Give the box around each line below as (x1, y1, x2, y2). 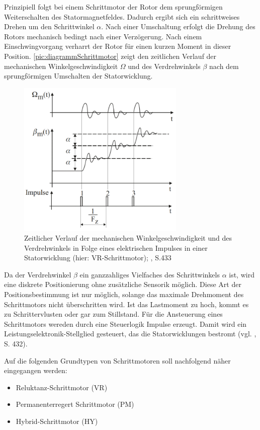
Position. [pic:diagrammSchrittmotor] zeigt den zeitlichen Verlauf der (4, 50, 217, 61)
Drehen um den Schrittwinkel (4, 21, 95, 32)
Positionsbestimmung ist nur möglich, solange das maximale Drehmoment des (4, 289, 244, 300)
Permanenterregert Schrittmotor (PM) (16, 399, 134, 409)
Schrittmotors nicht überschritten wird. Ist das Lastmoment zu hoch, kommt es (4, 299, 249, 309)
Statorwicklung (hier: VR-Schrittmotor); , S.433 (24, 252, 171, 263)
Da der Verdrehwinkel (4, 269, 71, 279)
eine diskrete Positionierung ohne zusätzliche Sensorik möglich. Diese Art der (4, 279, 241, 290)
